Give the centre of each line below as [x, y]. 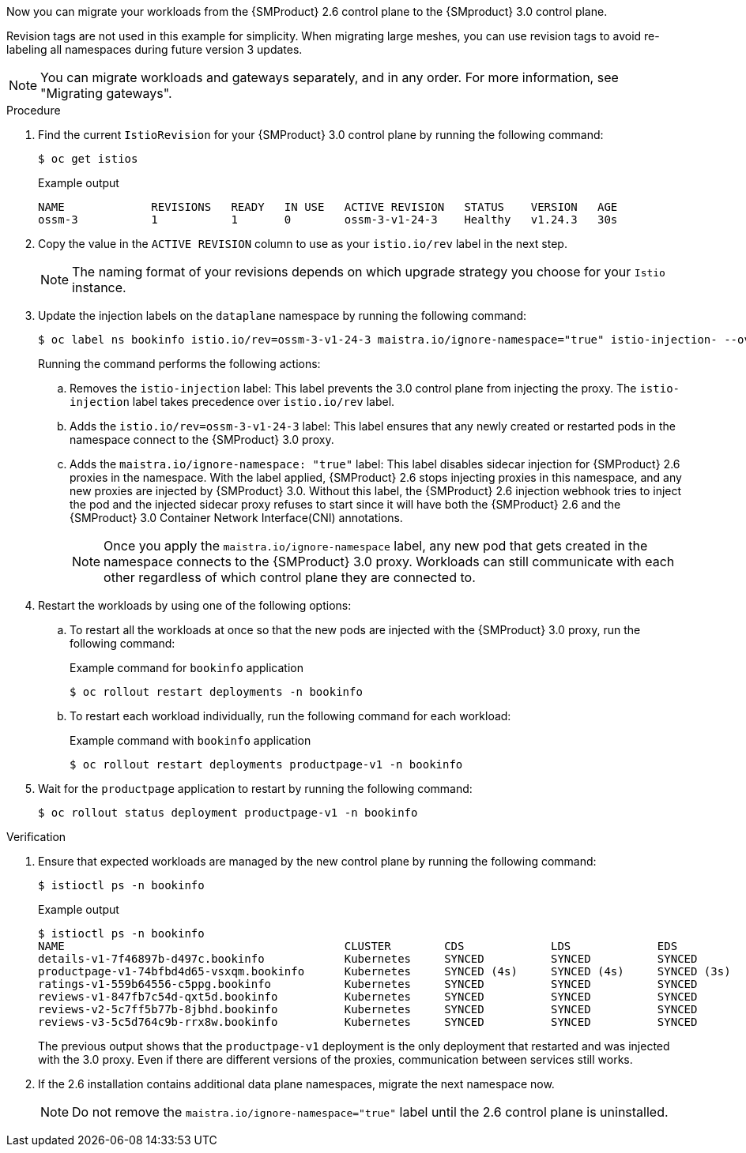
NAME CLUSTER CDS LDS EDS [358, 946]
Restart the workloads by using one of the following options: [195, 605]
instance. [99, 287]
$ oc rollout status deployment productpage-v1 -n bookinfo [228, 813]
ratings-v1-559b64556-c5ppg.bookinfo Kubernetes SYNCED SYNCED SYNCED [368, 984]
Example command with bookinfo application [190, 740]
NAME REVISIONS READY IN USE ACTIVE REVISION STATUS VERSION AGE [328, 207]
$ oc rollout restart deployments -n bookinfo [216, 692]
